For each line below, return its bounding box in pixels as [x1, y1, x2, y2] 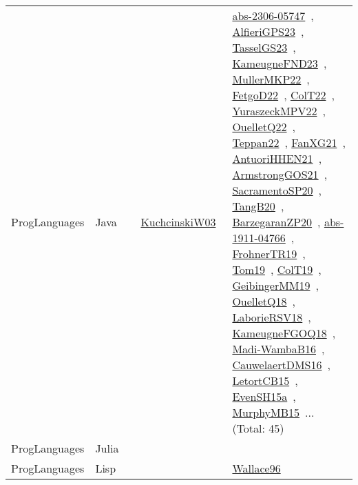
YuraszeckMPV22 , [232, 103, 326, 119]
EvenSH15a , [232, 388, 296, 404]
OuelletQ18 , [232, 293, 296, 309]
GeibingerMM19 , [232, 277, 319, 293]
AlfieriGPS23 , [232, 23, 304, 39]
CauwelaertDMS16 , [232, 357, 330, 373]
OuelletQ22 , [232, 119, 296, 135]
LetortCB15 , [232, 373, 298, 388]
